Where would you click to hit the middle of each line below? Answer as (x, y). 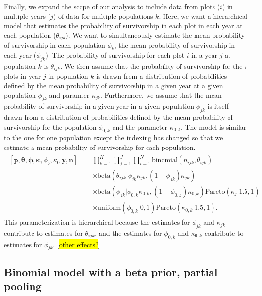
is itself (218, 106)
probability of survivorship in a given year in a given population (99, 106)
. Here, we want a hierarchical (203, 16)
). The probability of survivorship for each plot (115, 55)
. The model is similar (213, 126)
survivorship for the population (50, 126)
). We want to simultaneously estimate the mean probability (155, 35)
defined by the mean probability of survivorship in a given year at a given (114, 85)
